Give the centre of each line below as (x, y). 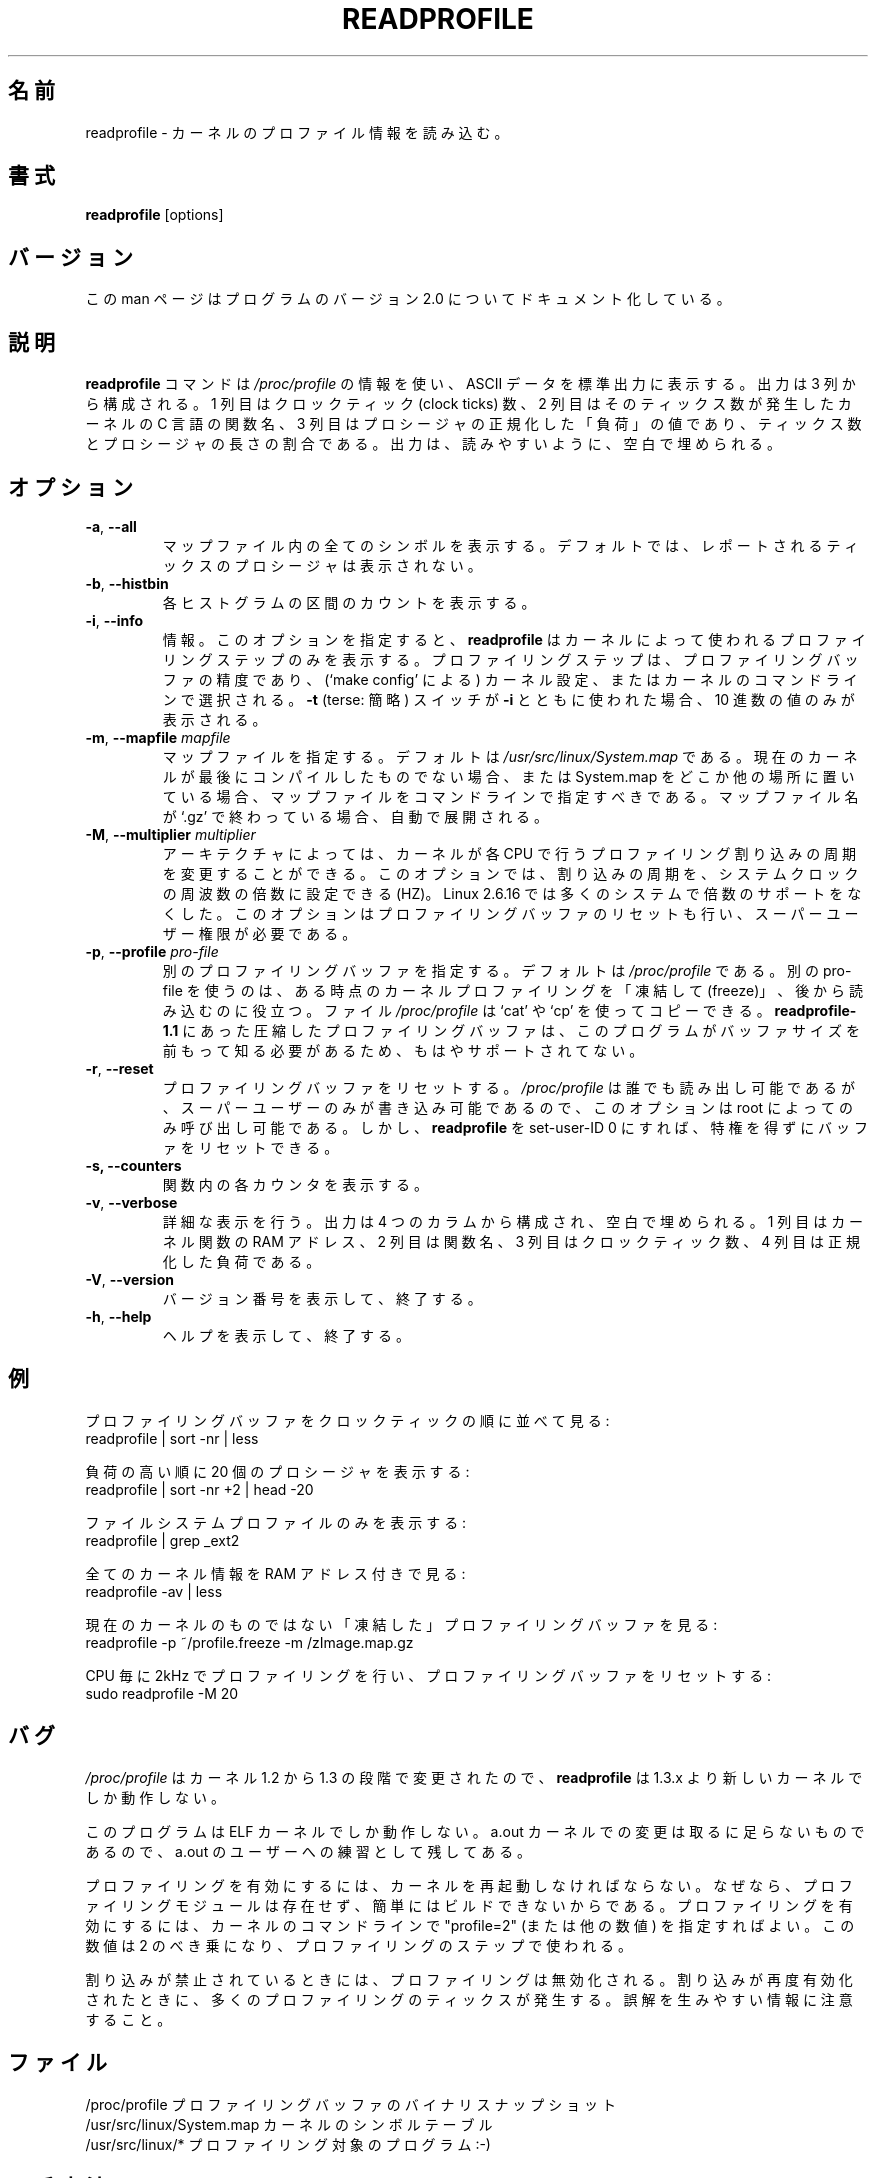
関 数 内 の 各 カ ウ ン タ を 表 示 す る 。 (295, 1184)
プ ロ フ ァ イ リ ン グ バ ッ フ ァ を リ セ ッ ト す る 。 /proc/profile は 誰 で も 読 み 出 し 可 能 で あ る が (508, 1087)
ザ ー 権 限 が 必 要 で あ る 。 (259, 933)
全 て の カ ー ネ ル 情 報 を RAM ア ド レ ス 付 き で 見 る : (275, 1573)
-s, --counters (133, 1165)
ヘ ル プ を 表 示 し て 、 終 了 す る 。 (286, 1335)
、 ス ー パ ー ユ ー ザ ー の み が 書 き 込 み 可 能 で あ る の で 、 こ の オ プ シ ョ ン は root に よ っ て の (507, 1107)
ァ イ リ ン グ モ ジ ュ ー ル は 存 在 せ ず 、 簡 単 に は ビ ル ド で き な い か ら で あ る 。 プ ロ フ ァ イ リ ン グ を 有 (469, 1905)
